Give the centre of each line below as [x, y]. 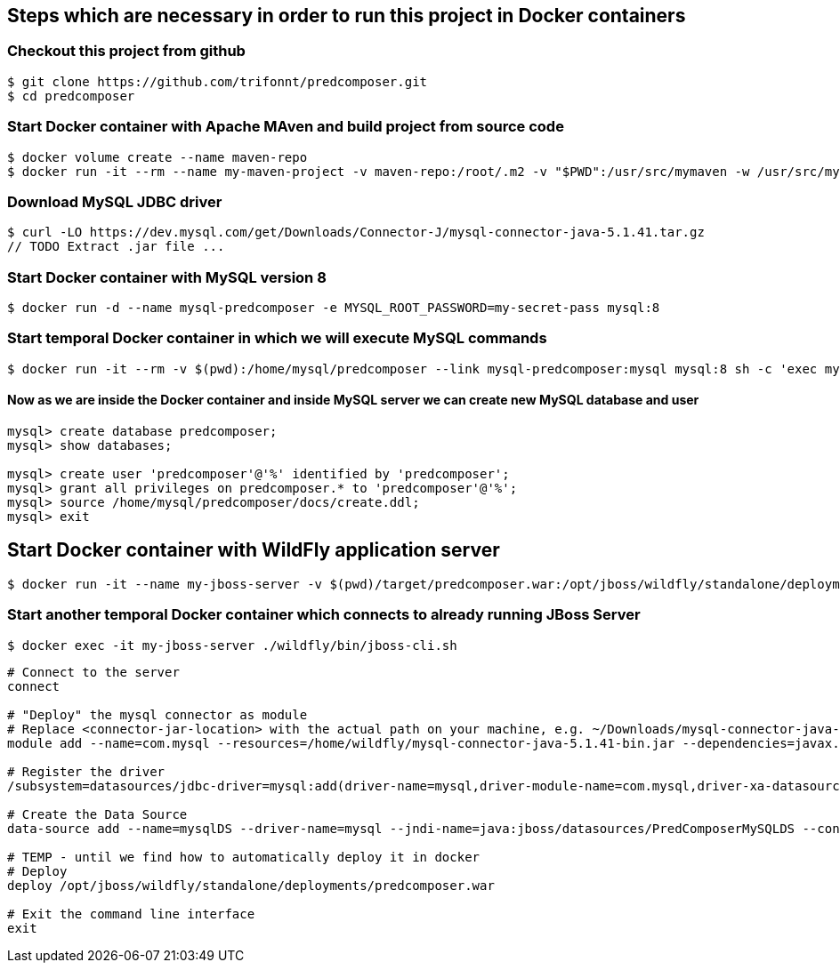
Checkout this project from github [126, 51]
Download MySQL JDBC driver [115, 201]
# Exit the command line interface [131, 914]
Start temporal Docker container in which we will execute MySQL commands [277, 338]
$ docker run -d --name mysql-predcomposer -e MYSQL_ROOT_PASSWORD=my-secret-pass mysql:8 [334, 308]
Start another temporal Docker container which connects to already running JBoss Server [324, 615]
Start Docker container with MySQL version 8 [167, 277]
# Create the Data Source [97, 814]
